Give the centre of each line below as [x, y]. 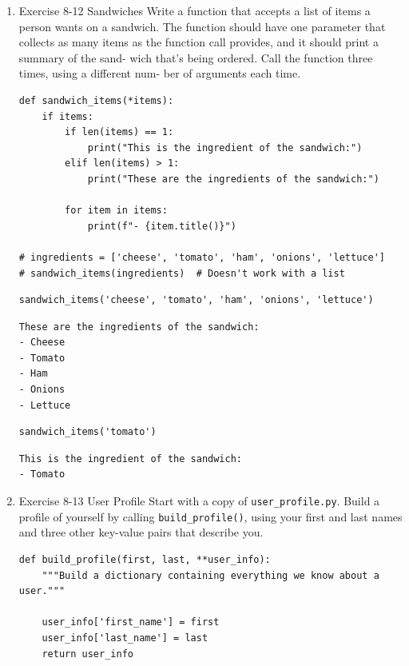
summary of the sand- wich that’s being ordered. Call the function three [196, 57]
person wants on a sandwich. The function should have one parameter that [202, 26]
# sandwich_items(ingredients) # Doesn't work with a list [182, 273]
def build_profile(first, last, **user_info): [145, 559]
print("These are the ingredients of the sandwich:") [233, 179]
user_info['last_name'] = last [125, 638]
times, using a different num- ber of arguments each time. [160, 73]
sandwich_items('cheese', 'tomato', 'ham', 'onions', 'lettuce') [196, 300]
